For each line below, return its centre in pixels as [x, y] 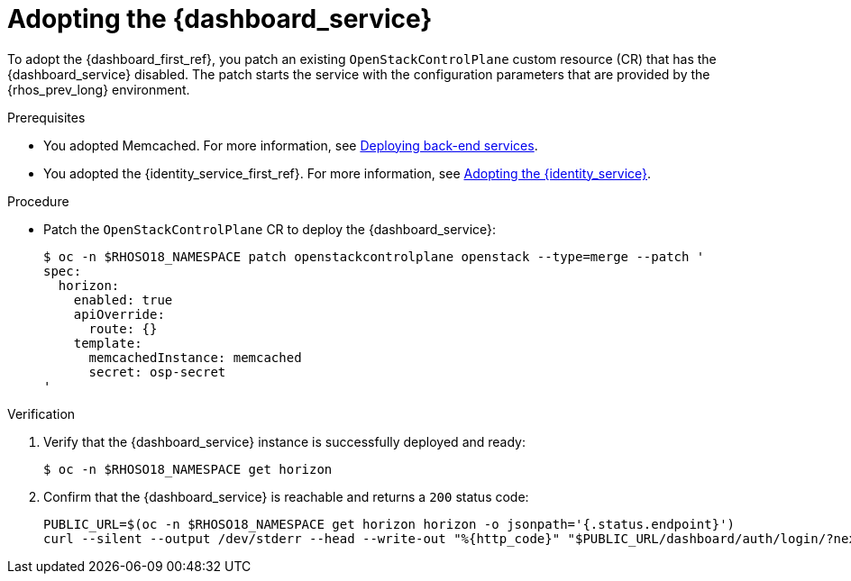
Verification [41, 413]
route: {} [123, 328]
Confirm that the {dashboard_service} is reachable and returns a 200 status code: [286, 496]
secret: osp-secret [157, 372]
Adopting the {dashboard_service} [220, 19]
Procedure [38, 201]
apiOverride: [119, 314]
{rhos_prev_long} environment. [99, 89]
